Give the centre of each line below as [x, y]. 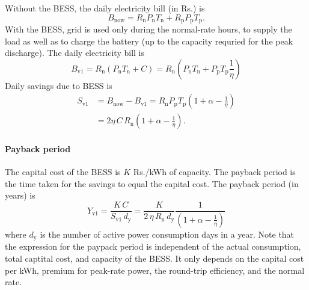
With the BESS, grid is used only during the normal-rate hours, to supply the [148, 29]
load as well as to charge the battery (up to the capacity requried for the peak [149, 41]
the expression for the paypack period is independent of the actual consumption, [153, 246]
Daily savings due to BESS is [59, 85]
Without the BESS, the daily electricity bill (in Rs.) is [105, 8]
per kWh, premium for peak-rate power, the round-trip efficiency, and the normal [155, 270]
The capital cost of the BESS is [63, 172]
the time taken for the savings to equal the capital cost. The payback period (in [152, 183]
